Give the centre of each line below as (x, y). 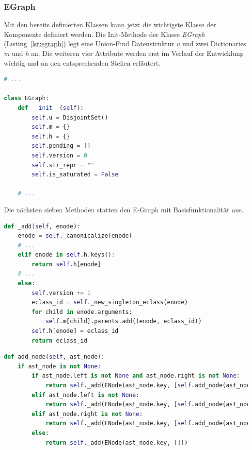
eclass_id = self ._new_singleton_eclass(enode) (110, 303)
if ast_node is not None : (59, 366)
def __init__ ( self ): (51, 108)
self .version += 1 (61, 293)
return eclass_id (59, 340)
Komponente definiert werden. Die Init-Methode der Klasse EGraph (104, 34)
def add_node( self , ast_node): (54, 357)
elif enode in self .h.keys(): (66, 255)
